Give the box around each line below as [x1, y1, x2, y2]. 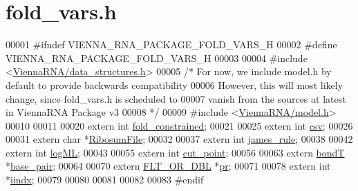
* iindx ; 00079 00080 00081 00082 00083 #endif [6, 172, 204, 187]
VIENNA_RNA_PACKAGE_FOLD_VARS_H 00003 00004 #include [6, 50, 308, 65]
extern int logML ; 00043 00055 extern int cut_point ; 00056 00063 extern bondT [6, 145, 345, 159]
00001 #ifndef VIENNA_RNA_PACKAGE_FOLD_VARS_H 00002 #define [6, 37, 337, 52]
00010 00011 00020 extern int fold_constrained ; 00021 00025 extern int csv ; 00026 [6, 118, 353, 132]
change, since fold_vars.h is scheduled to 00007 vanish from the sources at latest [6, 91, 346, 105]
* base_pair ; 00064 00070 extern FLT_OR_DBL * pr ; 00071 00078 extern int [6, 159, 331, 173]
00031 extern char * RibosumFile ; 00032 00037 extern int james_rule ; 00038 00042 [6, 132, 353, 146]
